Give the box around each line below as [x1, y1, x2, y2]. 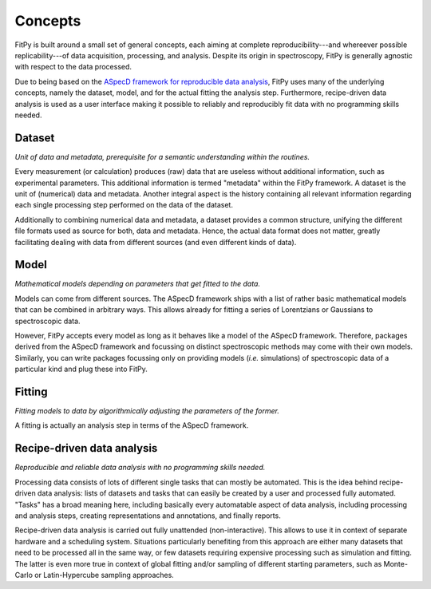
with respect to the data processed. [14, 62, 132, 72]
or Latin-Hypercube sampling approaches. [34, 570, 175, 579]
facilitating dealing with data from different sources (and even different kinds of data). [14, 237, 297, 247]
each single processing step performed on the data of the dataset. [14, 200, 233, 210]
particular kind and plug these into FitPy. [14, 364, 148, 374]
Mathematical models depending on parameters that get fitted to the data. [14, 279, 261, 289]
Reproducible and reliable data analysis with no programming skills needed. [14, 463, 266, 472]
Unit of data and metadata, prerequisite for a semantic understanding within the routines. [14, 152, 310, 161]
